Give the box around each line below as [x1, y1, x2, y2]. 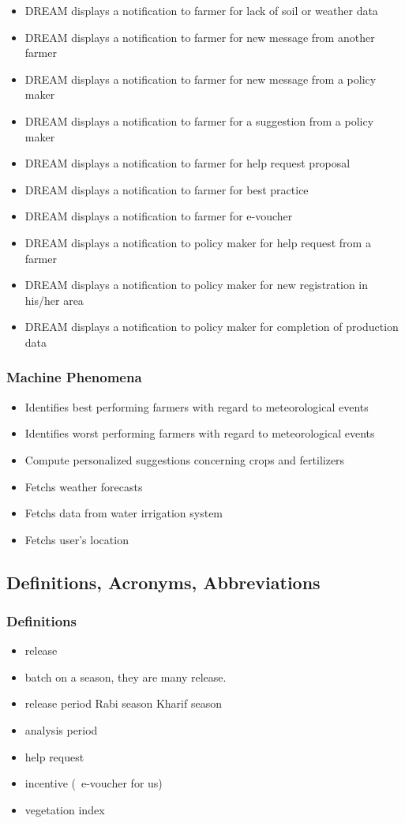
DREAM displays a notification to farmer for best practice [24, 181, 309, 197]
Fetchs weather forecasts [24, 478, 143, 494]
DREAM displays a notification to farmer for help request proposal [24, 155, 351, 171]
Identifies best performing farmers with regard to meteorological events [24, 398, 369, 415]
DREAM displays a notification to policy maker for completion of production [24, 318, 399, 335]
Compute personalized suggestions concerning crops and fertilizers [24, 451, 345, 468]
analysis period [24, 722, 98, 738]
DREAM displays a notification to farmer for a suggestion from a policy [24, 112, 374, 129]
